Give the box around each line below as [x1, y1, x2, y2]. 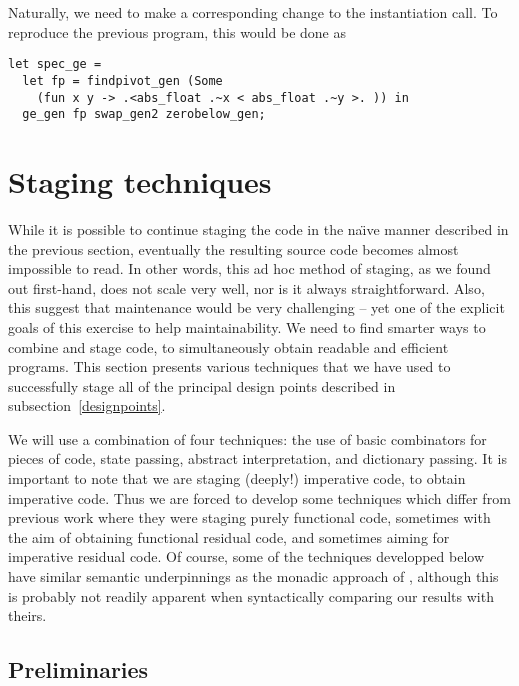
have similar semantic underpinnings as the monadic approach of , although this [8, 566, 499, 587]
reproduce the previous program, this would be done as [8, 21, 347, 42]
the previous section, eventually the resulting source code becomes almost [8, 238, 459, 259]
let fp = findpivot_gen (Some [22, 73, 223, 88]
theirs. [8, 605, 47, 626]
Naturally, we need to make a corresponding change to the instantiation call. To [8, 2, 498, 22]
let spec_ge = [8, 57, 102, 72]
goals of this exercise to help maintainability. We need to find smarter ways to [8, 316, 486, 337]
